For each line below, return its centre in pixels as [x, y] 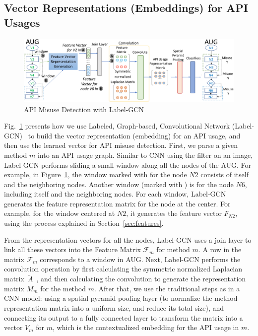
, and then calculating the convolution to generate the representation [141, 279]
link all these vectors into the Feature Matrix [72, 249]
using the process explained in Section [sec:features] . [84, 223]
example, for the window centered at [60, 213]
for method [173, 249]
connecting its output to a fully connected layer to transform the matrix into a [124, 317]
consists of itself [225, 174]
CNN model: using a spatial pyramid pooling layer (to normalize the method [121, 298]
